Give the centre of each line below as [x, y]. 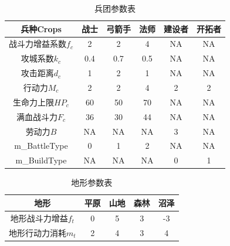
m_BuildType [41, 160]
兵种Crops [41, 28]
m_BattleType [41, 146]
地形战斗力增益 [39, 218]
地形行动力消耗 [38, 232]
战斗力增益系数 [38, 44]
